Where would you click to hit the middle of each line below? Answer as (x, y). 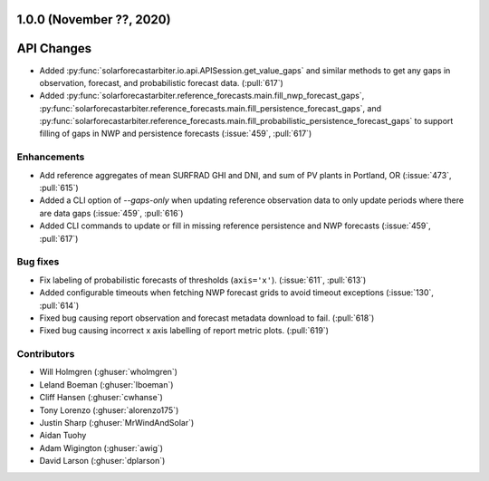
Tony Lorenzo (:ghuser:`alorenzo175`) (109, 410)
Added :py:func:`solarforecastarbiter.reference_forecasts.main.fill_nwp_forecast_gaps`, (202, 96)
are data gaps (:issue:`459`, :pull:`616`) (111, 213)
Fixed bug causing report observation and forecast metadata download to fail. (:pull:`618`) (207, 318)
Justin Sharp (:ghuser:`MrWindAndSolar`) (117, 422)
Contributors (46, 354)
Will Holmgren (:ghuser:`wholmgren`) (109, 372)
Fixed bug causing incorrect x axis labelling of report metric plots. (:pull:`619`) (184, 331)
